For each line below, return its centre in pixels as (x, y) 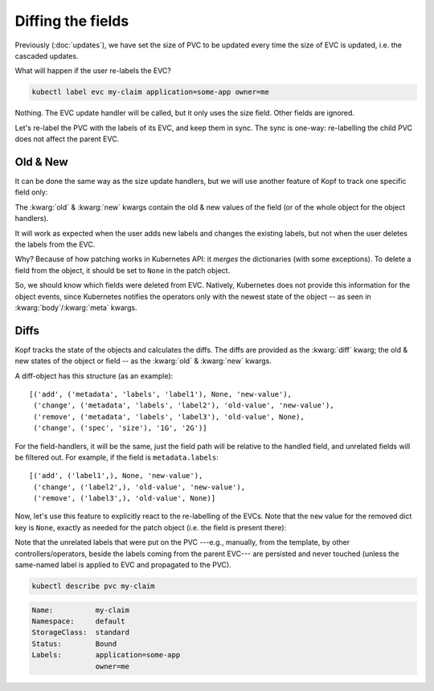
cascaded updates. (47, 55)
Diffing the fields (72, 21)
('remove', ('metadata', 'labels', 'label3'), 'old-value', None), (169, 417)
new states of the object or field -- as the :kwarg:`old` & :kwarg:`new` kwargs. (143, 361)
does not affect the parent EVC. (67, 139)
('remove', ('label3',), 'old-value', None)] (125, 499)
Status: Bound (74, 644)
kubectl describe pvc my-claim (94, 586)
